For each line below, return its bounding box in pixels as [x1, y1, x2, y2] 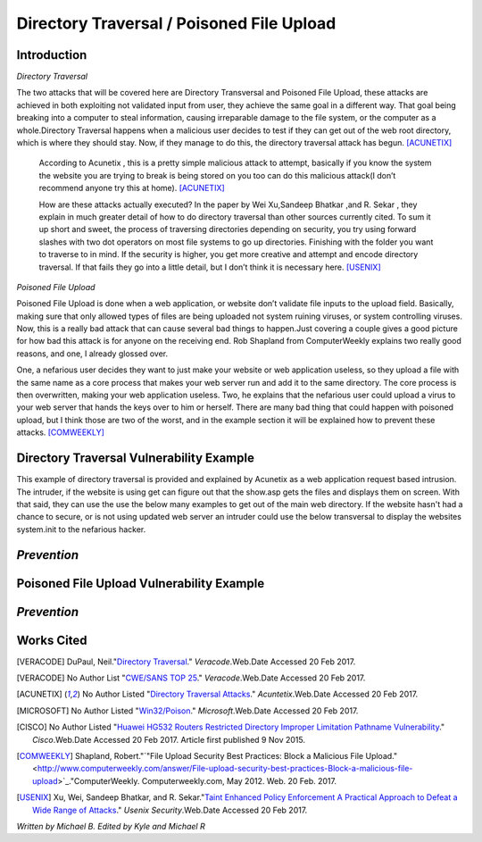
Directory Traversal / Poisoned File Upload [16, 13, 337, 33]
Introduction [16, 47, 87, 63]
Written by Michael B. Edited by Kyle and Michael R [16, 821, 205, 831]
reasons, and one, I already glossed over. [16, 348, 169, 359]
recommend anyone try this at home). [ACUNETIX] [38, 183, 225, 194]
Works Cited [16, 632, 87, 647]
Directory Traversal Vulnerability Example [16, 451, 254, 466]
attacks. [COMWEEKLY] [16, 427, 104, 438]
